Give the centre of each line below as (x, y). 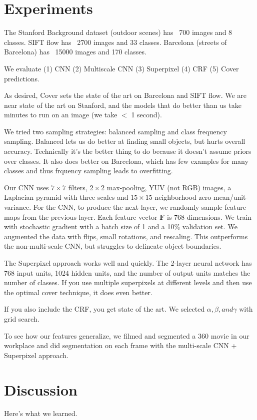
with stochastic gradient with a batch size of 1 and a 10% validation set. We (121, 226)
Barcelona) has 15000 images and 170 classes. (75, 52)
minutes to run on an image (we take (61, 115)
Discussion (41, 389)
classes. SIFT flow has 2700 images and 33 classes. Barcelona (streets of (115, 42)
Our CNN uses (26, 187)
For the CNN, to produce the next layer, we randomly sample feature (139, 207)
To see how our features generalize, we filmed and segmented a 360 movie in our (127, 335)
